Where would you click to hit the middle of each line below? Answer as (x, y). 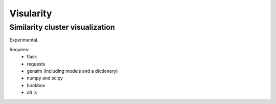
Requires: (19, 49)
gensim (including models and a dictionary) (72, 71)
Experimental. (24, 40)
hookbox (36, 85)
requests (36, 64)
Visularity (31, 13)
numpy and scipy (45, 78)
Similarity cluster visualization (62, 27)
